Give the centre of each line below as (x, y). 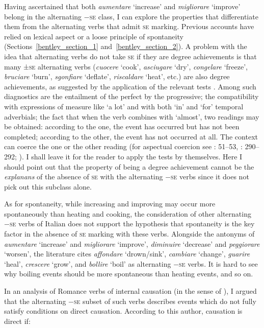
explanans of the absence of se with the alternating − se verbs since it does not (127, 177)
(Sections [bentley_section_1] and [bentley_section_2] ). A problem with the (126, 46)
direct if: (17, 321)
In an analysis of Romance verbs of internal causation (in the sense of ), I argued (130, 291)
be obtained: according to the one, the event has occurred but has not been (122, 126)
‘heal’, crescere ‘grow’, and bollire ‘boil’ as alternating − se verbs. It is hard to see (131, 263)
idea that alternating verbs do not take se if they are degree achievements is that (130, 56)
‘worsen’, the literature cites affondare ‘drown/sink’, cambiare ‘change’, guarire (127, 254)
